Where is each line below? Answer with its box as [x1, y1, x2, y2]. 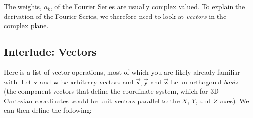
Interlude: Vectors [4, 44, 97, 59]
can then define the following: [4, 105, 92, 115]
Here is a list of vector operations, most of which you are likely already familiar [4, 67, 240, 77]
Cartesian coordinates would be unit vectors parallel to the [4, 95, 180, 105]
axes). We [219, 95, 249, 105]
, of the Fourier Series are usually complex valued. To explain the [50, 1, 245, 11]
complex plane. [4, 20, 49, 31]
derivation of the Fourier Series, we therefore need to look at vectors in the [4, 11, 227, 21]
